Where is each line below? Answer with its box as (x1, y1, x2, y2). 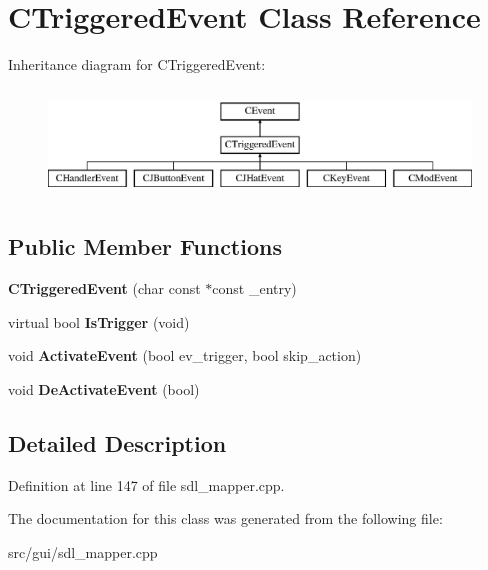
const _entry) (212, 277, 297, 298)
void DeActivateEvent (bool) (8, 378, 200, 399)
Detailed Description (8, 427, 227, 458)
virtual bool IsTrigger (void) (8, 311, 190, 332)
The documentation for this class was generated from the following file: (8, 508, 443, 529)
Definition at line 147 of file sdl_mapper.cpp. (8, 474, 285, 495)
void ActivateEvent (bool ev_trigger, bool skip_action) (8, 345, 362, 366)
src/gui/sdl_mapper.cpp (8, 541, 158, 562)
